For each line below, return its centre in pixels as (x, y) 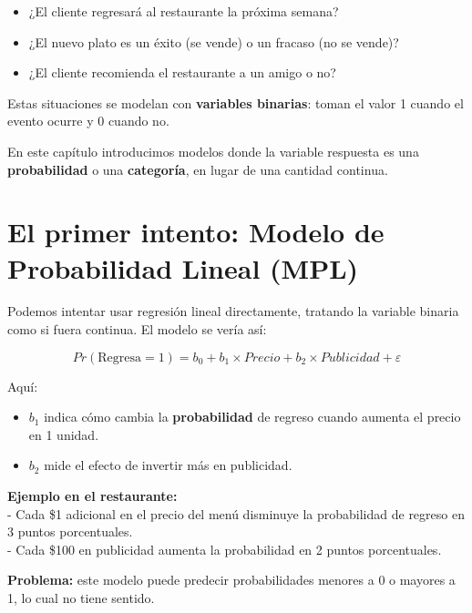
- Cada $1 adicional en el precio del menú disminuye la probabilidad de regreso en (236, 513)
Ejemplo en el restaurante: (92, 496)
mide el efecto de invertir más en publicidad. (168, 465)
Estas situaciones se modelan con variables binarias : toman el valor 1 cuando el (236, 102)
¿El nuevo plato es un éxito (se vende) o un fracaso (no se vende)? (214, 41)
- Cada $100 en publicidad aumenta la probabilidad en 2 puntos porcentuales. (225, 549)
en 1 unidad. (64, 434)
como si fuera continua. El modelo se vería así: (137, 329)
